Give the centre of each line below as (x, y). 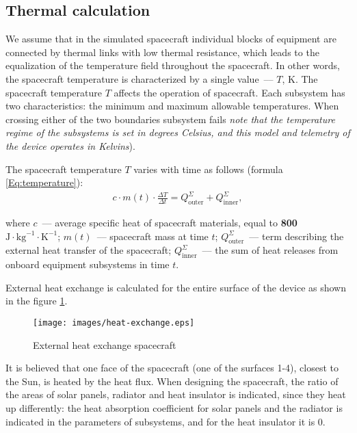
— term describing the (296, 236)
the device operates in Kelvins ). (70, 145)
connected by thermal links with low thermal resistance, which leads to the (162, 52)
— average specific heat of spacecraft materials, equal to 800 (170, 223)
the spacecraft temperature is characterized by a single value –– (140, 78)
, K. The (300, 78)
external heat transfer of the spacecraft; (89, 250)
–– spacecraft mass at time (153, 236)
